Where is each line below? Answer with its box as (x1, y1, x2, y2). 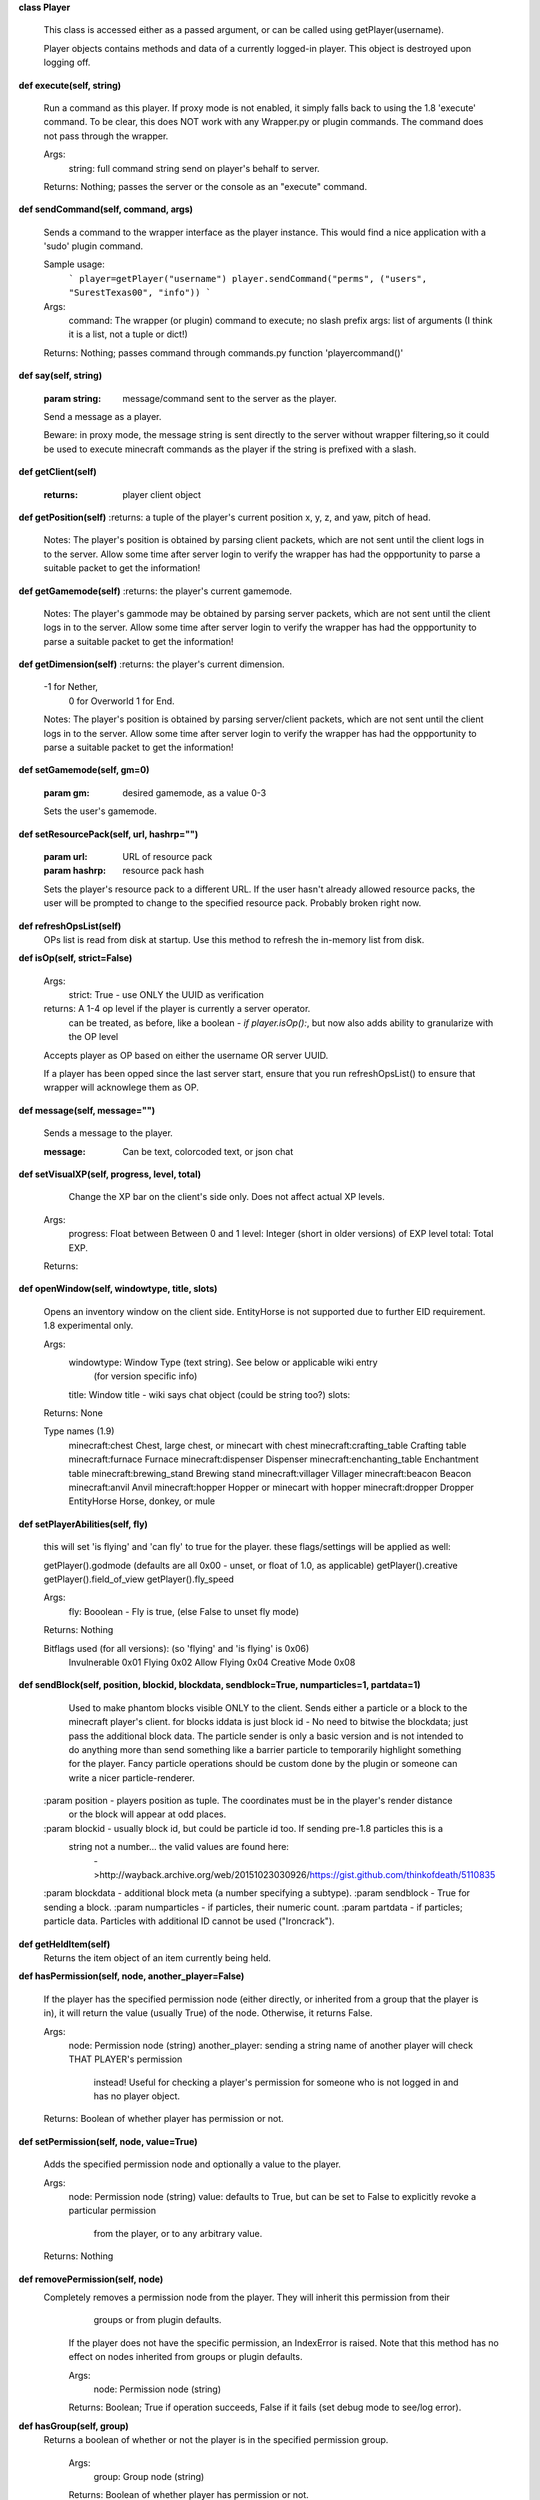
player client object (122, 488, 202, 500)
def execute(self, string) (18, 79, 122, 91)
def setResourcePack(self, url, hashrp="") (18, 828, 199, 840)
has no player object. (93, 2090, 180, 2102)
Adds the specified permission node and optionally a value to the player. (43, 2158, 342, 2170)
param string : (43, 392, 102, 404)
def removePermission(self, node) (18, 2273, 164, 2285)
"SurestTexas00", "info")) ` (68, 287, 212, 299)
